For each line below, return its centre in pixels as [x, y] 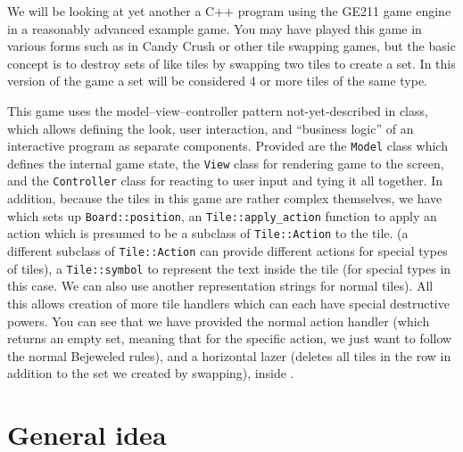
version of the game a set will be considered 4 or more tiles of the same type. [218, 81]
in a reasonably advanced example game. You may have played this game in [215, 28]
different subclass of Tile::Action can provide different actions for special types [227, 251]
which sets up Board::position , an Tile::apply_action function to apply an [222, 215]
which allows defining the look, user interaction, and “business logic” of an [211, 128]
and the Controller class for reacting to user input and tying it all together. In [225, 181]
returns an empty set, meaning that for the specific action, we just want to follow [230, 338]
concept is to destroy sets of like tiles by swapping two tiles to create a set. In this [231, 63]
